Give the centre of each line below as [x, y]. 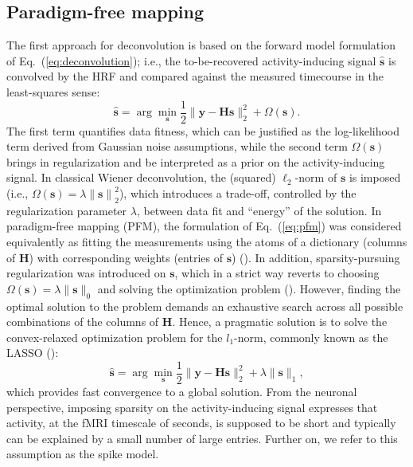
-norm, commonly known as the [311, 337]
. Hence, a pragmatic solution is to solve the [280, 322]
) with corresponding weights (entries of [126, 257]
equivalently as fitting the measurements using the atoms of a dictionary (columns [207, 241]
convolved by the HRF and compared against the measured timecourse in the [195, 76]
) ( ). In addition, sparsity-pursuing [316, 257]
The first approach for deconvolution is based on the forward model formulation [201, 45]
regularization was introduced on [86, 273]
